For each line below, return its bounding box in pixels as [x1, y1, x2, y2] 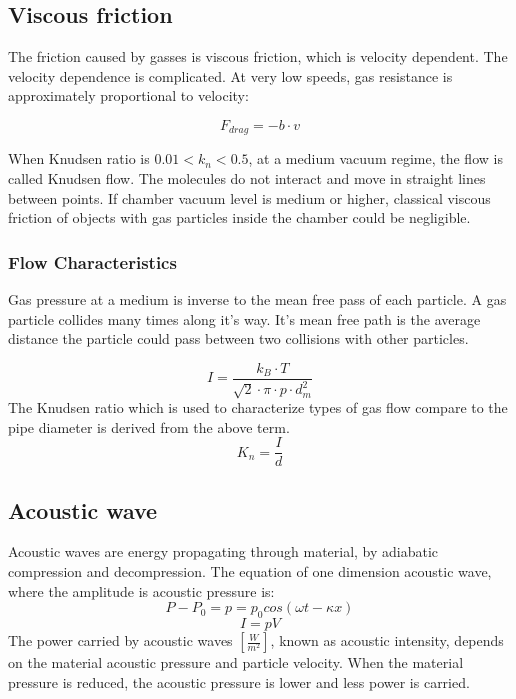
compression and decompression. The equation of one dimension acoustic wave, [8, 561, 492, 582]
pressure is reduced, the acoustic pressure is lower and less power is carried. [8, 671, 470, 692]
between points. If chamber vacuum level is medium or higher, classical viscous [8, 187, 491, 208]
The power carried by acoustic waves [8, 630, 233, 651]
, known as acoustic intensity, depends [270, 630, 504, 651]
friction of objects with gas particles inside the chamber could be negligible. [8, 207, 471, 228]
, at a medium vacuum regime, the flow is [248, 148, 503, 169]
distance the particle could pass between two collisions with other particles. [8, 328, 469, 349]
